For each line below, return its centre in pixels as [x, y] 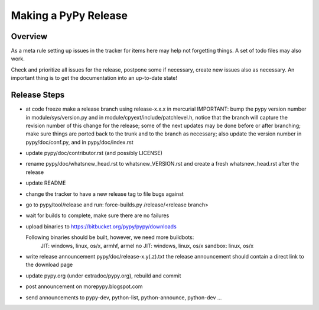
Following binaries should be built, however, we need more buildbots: [110, 237]
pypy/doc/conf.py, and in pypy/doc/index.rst [80, 142]
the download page [49, 265]
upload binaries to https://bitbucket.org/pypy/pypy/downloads [101, 226]
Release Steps [38, 95]
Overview [29, 36]
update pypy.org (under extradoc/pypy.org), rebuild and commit [103, 276]
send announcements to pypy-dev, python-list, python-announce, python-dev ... [124, 297]
